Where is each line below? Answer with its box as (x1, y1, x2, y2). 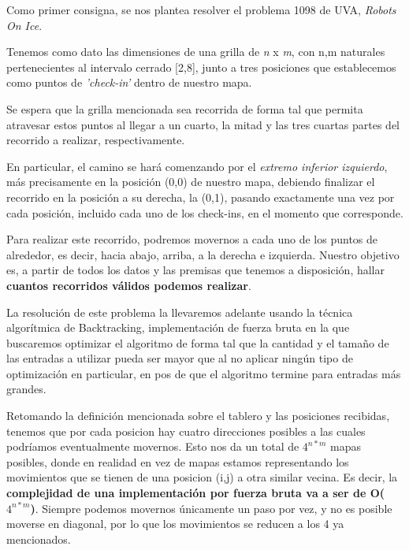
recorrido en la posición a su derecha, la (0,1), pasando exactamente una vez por (6, 188, 395, 205)
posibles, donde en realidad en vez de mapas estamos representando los (6, 453, 349, 470)
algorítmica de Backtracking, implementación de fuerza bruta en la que (6, 319, 350, 336)
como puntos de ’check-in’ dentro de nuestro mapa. (6, 74, 252, 91)
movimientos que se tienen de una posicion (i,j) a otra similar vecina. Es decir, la (6, 469, 398, 485)
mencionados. (6, 530, 71, 547)
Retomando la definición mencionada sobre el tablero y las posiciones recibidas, (6, 407, 390, 424)
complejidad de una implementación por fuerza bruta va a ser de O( (6, 485, 385, 501)
